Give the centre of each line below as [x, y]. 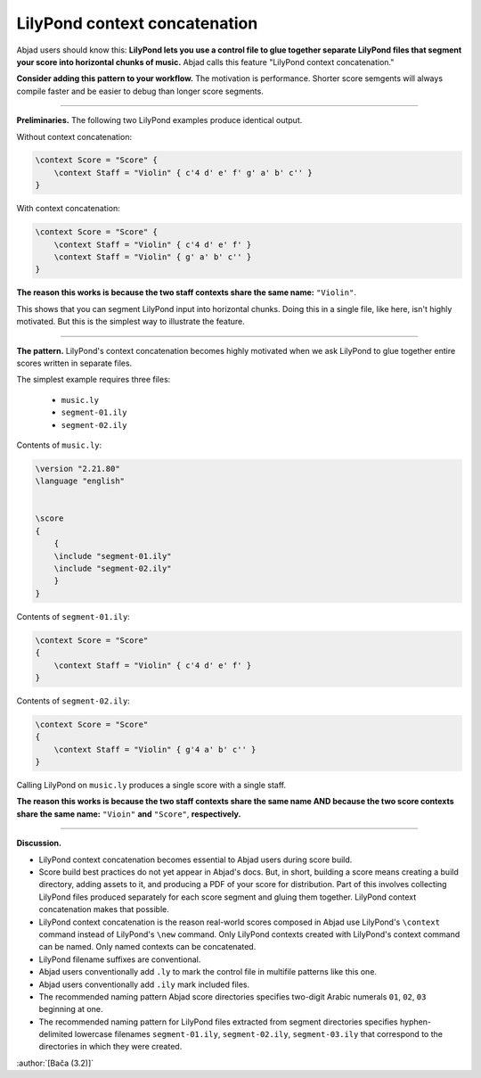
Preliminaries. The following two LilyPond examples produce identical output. [159, 120]
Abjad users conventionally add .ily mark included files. [144, 984]
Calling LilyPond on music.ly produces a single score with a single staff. [151, 786]
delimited [56, 1034]
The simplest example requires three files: [94, 380]
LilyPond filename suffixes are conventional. [120, 959]
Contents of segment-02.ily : [73, 701]
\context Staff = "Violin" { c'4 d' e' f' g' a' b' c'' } [183, 173]
